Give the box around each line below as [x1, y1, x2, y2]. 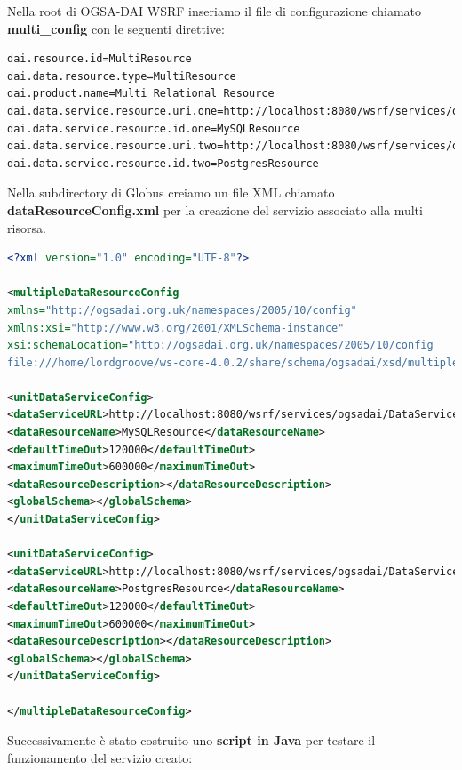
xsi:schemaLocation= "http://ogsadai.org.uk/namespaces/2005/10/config [7, 339, 434, 352]
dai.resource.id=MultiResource [7, 52, 192, 66]
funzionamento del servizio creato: [7, 748, 193, 766]
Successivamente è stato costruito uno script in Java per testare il [7, 731, 376, 750]
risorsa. [7, 218, 46, 237]
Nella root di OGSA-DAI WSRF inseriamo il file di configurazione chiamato [7, 2, 422, 20]
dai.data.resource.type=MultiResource [7, 69, 236, 83]
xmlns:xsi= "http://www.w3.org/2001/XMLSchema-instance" [7, 321, 345, 334]
